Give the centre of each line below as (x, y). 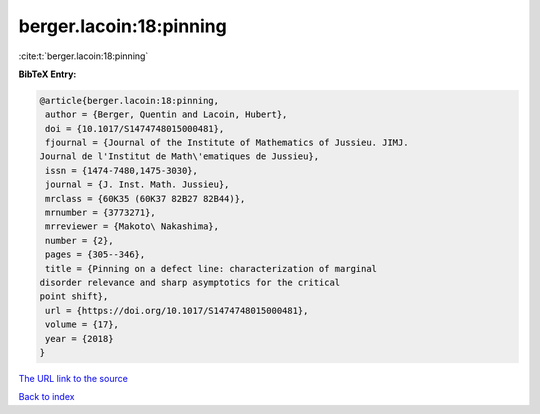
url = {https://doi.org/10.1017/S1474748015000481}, (177, 310)
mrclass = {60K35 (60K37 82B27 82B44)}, (145, 198)
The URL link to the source (73, 378)
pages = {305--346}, (95, 254)
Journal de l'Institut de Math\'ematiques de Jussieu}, (179, 156)
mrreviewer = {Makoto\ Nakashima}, (132, 226)
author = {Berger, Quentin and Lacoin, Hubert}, (166, 114)
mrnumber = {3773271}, (101, 213)
